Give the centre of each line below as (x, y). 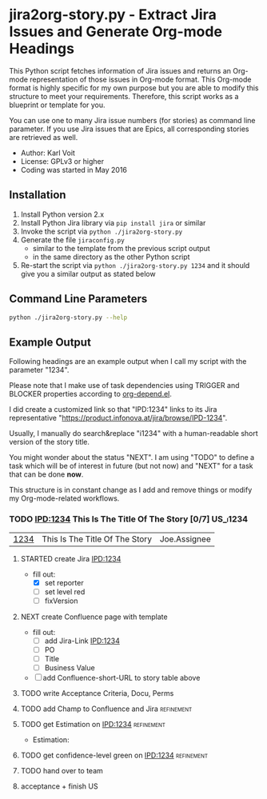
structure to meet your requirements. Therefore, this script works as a (124, 96)
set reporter (64, 582)
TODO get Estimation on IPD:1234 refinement (93, 724)
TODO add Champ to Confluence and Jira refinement (106, 709)
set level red (65, 591)
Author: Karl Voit (48, 153)
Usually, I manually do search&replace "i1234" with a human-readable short (133, 433)
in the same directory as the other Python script (111, 257)
